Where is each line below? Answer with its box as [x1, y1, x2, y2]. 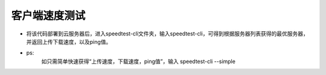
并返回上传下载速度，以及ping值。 [26, 38, 112, 45]
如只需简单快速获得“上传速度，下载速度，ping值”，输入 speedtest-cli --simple [41, 58, 235, 65]
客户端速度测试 [11, 9, 86, 22]
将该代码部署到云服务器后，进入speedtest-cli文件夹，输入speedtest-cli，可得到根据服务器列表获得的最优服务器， [26, 30, 309, 37]
